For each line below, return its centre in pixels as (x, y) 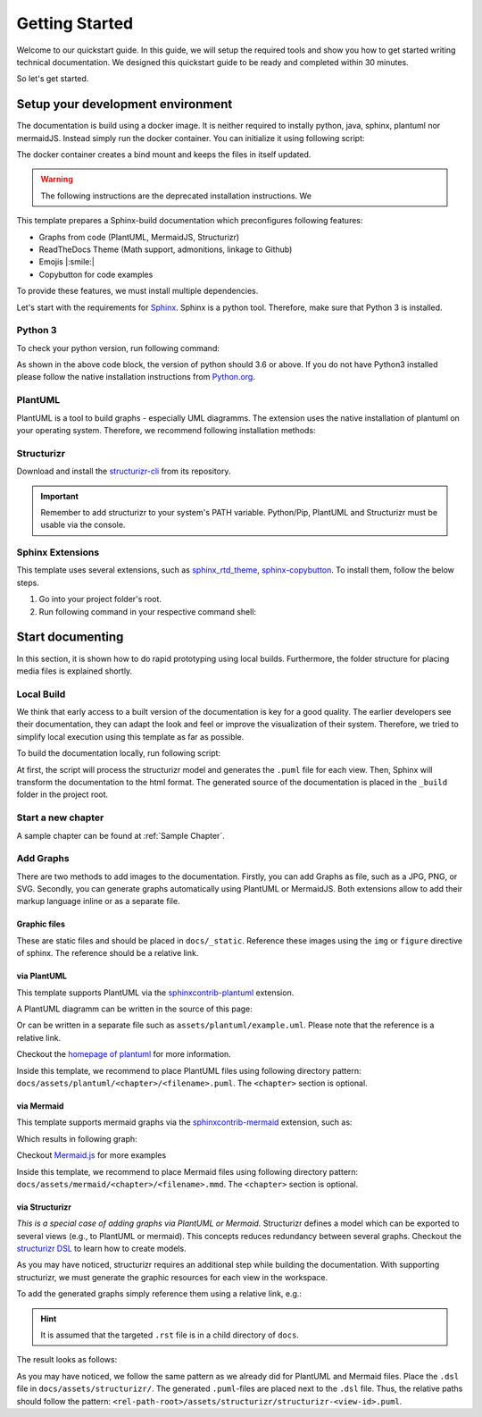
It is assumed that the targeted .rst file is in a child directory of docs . (170, 1335)
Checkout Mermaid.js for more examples (91, 1155)
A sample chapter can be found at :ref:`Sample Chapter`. (120, 835)
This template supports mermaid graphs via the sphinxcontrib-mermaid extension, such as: (184, 1122)
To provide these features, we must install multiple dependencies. (137, 291)
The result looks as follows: (67, 1360)
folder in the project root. (62, 794)
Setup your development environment (125, 104)
